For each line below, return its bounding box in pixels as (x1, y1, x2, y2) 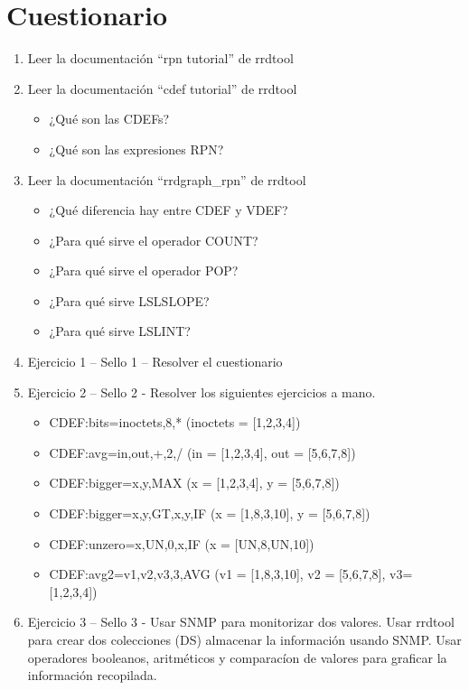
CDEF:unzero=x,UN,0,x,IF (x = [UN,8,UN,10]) (49, 534, 314, 553)
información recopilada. (27, 666, 157, 685)
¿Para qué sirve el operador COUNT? (49, 230, 258, 249)
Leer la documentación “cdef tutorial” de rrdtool (27, 79, 297, 98)
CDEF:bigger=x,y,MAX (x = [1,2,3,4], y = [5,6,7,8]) (49, 473, 340, 492)
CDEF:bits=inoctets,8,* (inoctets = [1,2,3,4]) (49, 413, 301, 432)
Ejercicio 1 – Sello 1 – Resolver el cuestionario (27, 352, 283, 371)
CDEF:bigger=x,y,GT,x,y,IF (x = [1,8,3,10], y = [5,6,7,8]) (49, 504, 371, 523)
